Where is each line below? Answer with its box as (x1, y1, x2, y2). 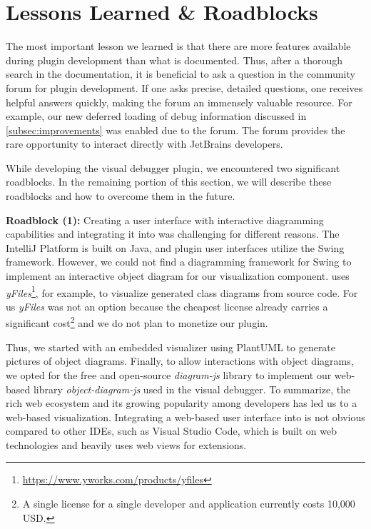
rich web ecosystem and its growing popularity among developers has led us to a (6, 396, 357, 410)
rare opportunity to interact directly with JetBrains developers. (6, 136, 283, 151)
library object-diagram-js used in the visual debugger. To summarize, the (33, 381, 351, 396)
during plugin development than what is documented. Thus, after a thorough (6, 52, 343, 67)
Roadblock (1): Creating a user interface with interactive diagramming (6, 212, 324, 227)
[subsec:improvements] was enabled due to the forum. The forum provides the (6, 122, 345, 137)
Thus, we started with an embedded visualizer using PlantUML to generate (6, 339, 336, 354)
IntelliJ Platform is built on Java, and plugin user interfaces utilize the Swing (6, 240, 345, 255)
